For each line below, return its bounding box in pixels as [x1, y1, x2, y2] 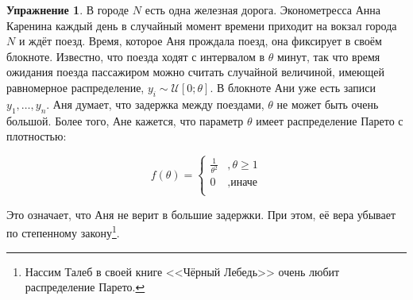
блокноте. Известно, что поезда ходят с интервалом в [6, 48, 265, 64]
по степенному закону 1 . [6, 222, 120, 240]
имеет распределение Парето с [256, 112, 403, 129]
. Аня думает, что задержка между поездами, [46, 95, 264, 112]
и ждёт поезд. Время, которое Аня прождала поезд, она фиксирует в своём [18, 33, 382, 49]
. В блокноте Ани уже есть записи [210, 79, 376, 95]
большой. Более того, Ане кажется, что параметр [6, 112, 244, 129]
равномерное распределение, [6, 79, 145, 95]
